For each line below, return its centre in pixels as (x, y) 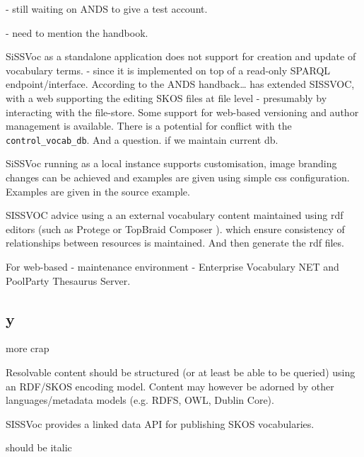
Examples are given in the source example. (98, 191)
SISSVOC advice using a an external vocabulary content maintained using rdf (175, 215)
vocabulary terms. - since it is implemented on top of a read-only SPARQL (168, 70)
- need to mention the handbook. (77, 32)
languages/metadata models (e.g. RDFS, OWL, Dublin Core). (140, 400)
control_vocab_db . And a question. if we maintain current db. (142, 139)
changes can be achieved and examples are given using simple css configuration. (178, 177)
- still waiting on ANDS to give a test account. (107, 9)
